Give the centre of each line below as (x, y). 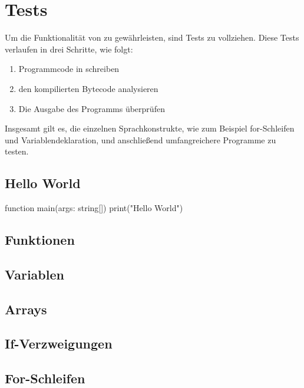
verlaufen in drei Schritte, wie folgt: (69, 49)
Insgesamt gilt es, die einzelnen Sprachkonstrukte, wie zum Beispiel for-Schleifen (150, 128)
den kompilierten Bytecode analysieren (88, 88)
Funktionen (40, 240)
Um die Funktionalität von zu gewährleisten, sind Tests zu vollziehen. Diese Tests (152, 37)
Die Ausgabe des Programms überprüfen (92, 108)
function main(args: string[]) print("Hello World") (94, 208)
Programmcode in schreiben (69, 69)
